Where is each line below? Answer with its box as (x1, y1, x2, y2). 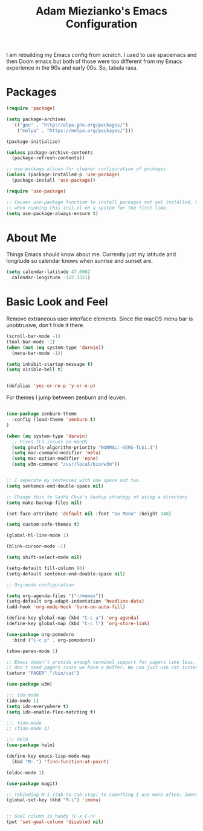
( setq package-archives (6, 116, 66, 122)
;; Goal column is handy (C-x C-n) (6, 813, 96, 819)
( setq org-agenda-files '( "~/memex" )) (6, 592, 104, 599)
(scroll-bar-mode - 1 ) (6, 333, 61, 339)
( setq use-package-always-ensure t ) (6, 210, 98, 216)
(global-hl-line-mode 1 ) (6, 532, 69, 538)
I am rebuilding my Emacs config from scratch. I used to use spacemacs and (6, 51, 197, 59)
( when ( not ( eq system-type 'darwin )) (6, 344, 104, 351)
